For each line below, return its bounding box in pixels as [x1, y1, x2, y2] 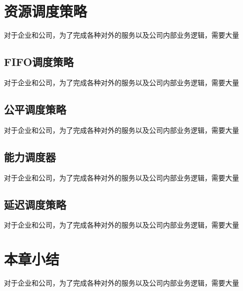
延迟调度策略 [4, 196, 66, 212]
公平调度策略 [4, 101, 66, 116]
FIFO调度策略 [4, 54, 74, 69]
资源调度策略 [4, 1, 87, 21]
